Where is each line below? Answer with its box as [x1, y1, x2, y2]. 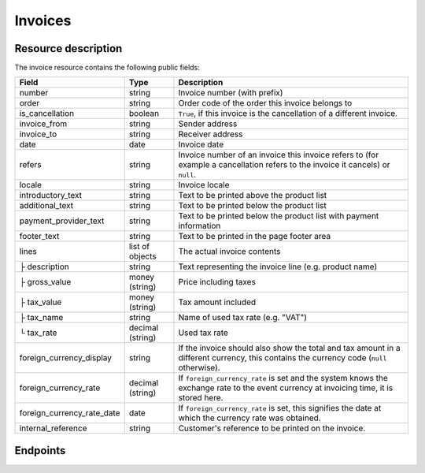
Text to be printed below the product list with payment [178, 210, 379, 222]
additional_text [19, 200, 74, 211]
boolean [128, 108, 160, 119]
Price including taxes [178, 277, 256, 288]
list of [128, 241, 150, 252]
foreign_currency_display [19, 352, 113, 363]
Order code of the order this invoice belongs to [178, 98, 353, 109]
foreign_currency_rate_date [19, 408, 121, 419]
